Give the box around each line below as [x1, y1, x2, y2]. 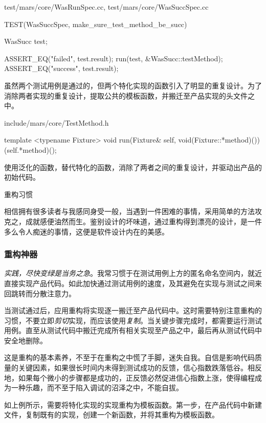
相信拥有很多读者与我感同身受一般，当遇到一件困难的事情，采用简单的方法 [4, 206, 255, 217]
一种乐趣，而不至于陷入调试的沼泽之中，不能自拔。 [11, 382, 183, 393]
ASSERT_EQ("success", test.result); [4, 63, 119, 74]
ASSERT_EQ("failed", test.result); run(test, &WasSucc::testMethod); [4, 53, 223, 63]
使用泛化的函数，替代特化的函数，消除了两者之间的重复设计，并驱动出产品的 [4, 161, 262, 172]
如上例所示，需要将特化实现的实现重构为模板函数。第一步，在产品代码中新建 [4, 399, 262, 410]
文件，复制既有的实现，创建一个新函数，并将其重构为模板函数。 [4, 409, 219, 420]
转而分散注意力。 [18, 288, 76, 298]
